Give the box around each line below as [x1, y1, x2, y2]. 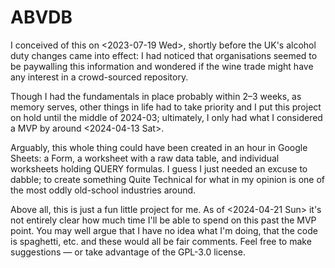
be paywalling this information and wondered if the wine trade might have [10, 60, 314, 72]
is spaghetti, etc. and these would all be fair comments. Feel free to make [10, 235, 312, 247]
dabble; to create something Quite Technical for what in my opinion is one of [10, 173, 325, 185]
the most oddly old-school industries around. [10, 184, 197, 196]
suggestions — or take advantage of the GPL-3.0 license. [10, 246, 246, 258]
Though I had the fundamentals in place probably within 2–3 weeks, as [10, 90, 302, 102]
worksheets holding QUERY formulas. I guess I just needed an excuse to [10, 162, 308, 175]
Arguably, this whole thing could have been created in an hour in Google [10, 141, 308, 153]
